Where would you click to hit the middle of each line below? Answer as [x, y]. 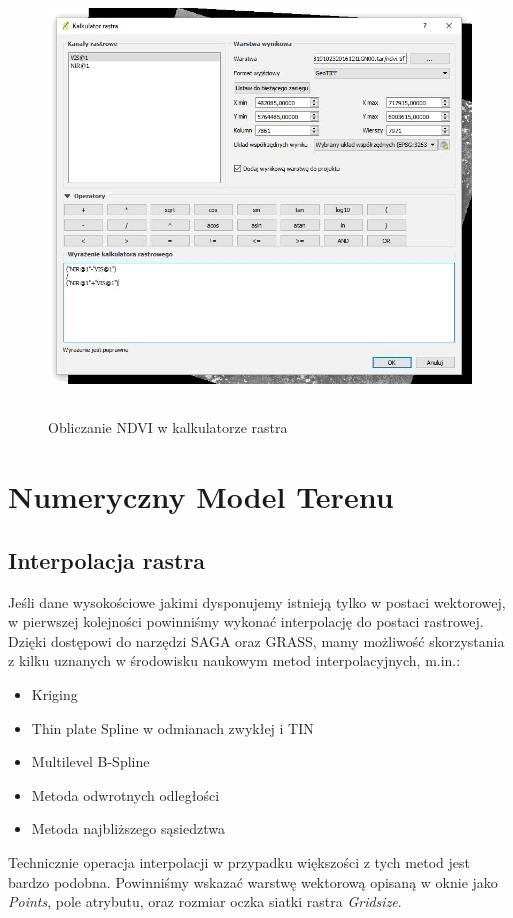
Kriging [54, 693]
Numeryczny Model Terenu [201, 496]
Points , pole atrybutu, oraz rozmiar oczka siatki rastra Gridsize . [205, 901]
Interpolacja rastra [107, 559]
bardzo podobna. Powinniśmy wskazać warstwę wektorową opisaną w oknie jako [253, 881]
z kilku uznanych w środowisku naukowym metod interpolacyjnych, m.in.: [234, 660]
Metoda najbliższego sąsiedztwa [128, 828]
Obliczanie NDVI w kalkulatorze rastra [168, 427]
